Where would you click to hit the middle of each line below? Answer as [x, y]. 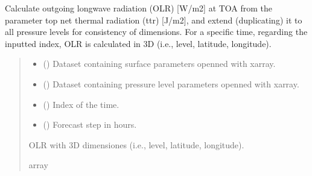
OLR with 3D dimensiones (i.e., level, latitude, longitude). [136, 144]
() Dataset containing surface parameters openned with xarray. [159, 64]
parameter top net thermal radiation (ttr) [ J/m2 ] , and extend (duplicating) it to [154, 20]
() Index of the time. [81, 104]
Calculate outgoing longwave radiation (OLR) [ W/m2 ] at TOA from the [139, 8]
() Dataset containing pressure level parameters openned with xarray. [171, 83]
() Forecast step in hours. [90, 124]
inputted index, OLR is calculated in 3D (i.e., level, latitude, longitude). [138, 43]
